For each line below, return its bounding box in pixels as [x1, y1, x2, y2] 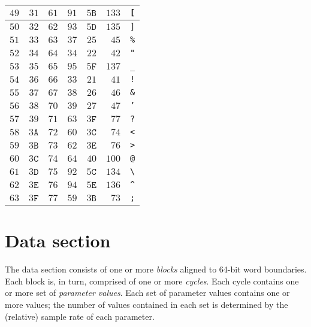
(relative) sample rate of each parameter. [5, 310, 155, 322]
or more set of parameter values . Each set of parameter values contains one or [5, 286, 290, 299]
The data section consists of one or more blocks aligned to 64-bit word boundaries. [5, 263, 307, 275]
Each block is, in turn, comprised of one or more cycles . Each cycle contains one [5, 274, 299, 287]
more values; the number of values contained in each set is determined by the [5, 298, 288, 310]
